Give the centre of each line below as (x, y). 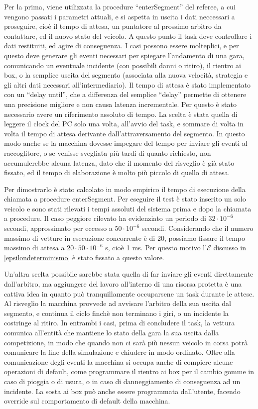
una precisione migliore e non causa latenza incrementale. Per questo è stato (120, 104)
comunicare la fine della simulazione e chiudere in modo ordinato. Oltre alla (120, 352)
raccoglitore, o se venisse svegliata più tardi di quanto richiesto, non (108, 153)
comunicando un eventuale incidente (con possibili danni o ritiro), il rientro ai (123, 65)
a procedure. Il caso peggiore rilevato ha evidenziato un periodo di (105, 218)
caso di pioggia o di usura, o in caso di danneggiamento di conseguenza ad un (122, 381)
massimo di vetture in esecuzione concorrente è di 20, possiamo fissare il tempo (125, 238)
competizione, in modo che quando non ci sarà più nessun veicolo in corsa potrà (126, 342)
